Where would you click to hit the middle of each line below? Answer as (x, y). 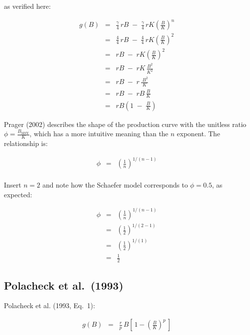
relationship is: (26, 143)
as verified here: (27, 6)
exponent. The (198, 134)
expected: (18, 194)
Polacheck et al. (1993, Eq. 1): (50, 305)
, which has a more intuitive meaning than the (99, 134)
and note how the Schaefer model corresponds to (115, 185)
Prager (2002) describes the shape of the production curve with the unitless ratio (125, 124)
